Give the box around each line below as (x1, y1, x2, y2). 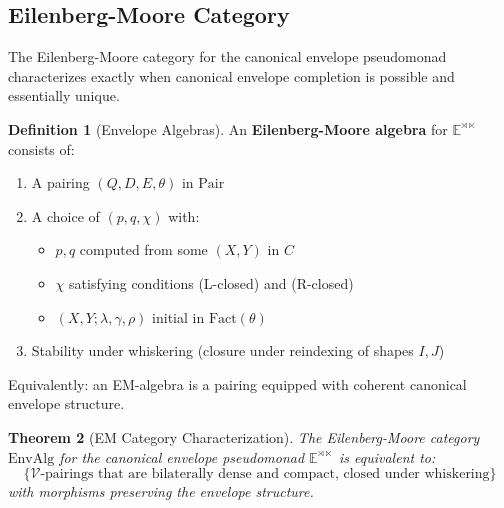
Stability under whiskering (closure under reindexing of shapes (31, 340, 414, 361)
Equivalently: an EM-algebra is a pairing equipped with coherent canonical (8, 373, 467, 394)
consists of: (8, 138, 75, 159)
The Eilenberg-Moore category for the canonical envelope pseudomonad (8, 46, 447, 67)
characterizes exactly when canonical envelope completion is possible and (8, 65, 455, 86)
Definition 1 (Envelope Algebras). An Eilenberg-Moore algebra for (8, 118, 448, 139)
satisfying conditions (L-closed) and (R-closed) (69, 272, 354, 293)
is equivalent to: (338, 446, 436, 467)
